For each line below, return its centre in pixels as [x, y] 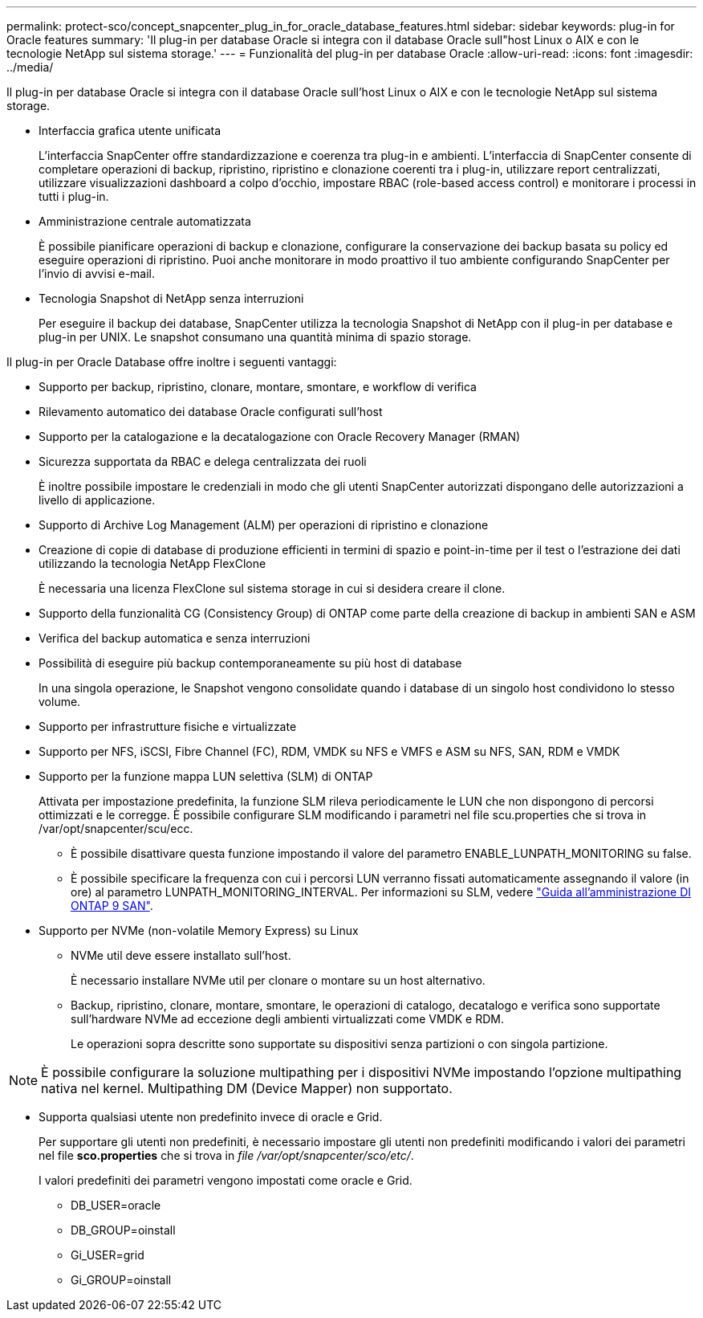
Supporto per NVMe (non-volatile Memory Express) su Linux [199, 930]
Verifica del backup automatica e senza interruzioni [175, 638]
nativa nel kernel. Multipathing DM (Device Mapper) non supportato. [247, 1088]
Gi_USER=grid [108, 1255]
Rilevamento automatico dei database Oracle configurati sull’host [211, 412]
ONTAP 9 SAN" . [112, 906]
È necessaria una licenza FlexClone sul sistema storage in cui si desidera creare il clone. [272, 588]
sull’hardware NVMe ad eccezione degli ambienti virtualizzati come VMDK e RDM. [287, 1019]
